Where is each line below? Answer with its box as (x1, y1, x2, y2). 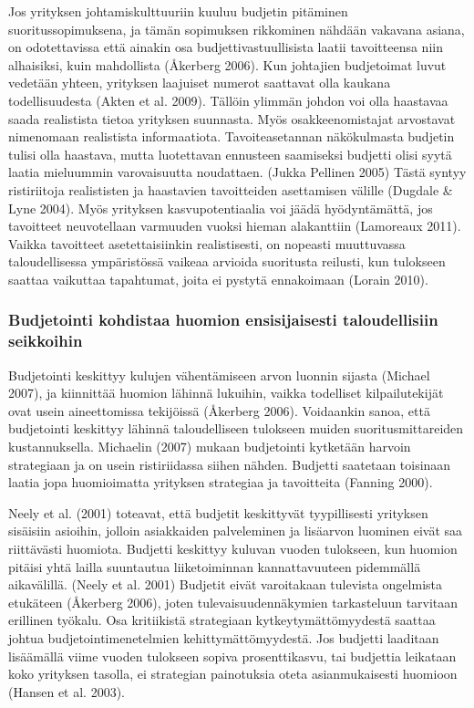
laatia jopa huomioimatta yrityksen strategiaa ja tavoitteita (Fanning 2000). (8, 473, 433, 492)
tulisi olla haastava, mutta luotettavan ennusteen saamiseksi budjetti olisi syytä (8, 144, 452, 163)
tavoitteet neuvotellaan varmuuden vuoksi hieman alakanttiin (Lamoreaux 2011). (8, 216, 461, 235)
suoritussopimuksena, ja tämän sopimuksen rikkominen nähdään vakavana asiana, (8, 19, 465, 38)
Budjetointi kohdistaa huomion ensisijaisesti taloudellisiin (8, 308, 438, 331)
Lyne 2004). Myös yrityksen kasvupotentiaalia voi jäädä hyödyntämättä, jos (8, 198, 433, 217)
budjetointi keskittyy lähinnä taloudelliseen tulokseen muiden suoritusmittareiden (8, 419, 464, 438)
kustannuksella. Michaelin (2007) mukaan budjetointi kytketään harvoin (8, 437, 411, 456)
